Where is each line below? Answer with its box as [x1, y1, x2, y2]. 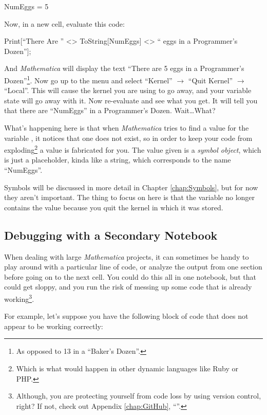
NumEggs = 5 [4, 1, 49, 11]
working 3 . [4, 292, 34, 304]
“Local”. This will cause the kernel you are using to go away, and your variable [4, 85, 252, 96]
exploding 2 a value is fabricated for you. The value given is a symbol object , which [4, 143, 261, 155]
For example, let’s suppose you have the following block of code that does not [4, 311, 249, 321]
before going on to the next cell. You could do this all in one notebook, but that [4, 271, 256, 282]
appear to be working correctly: [4, 320, 103, 331]
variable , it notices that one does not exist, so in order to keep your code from [4, 132, 253, 143]
